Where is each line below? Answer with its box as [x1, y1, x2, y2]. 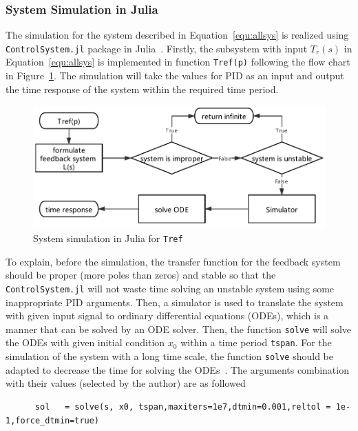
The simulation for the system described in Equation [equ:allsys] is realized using [6, 28, 349, 42]
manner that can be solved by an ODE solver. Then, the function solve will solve [6, 321, 351, 336]
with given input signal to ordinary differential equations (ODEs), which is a [6, 308, 329, 323]
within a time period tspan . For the [180, 335, 332, 350]
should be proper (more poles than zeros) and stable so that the [6, 268, 276, 282]
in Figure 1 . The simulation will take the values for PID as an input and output [6, 68, 344, 83]
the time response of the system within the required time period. [6, 81, 279, 96]
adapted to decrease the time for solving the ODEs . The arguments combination [6, 362, 349, 377]
